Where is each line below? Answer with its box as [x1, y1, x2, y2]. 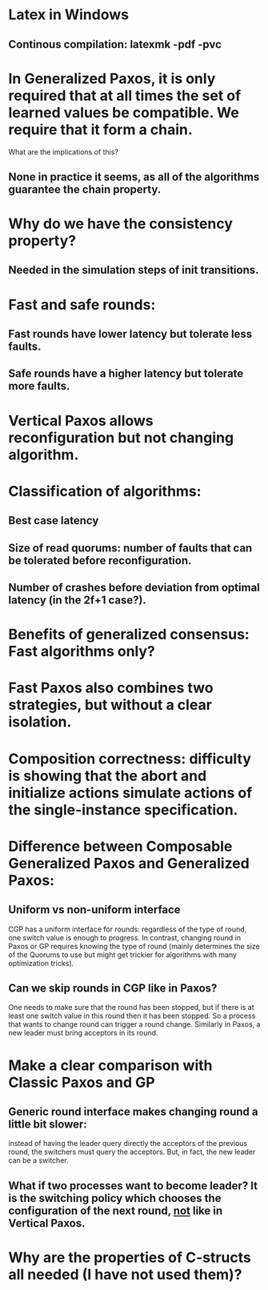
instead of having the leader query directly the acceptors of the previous [8, 1139, 248, 1148]
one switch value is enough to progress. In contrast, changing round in [8, 932, 242, 942]
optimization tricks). [8, 958, 74, 967]
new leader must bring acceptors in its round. [8, 1028, 158, 1038]
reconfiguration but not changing [8, 428, 234, 447]
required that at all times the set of [8, 86, 242, 105]
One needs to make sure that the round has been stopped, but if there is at [8, 1003, 254, 1012]
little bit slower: [8, 1117, 88, 1131]
